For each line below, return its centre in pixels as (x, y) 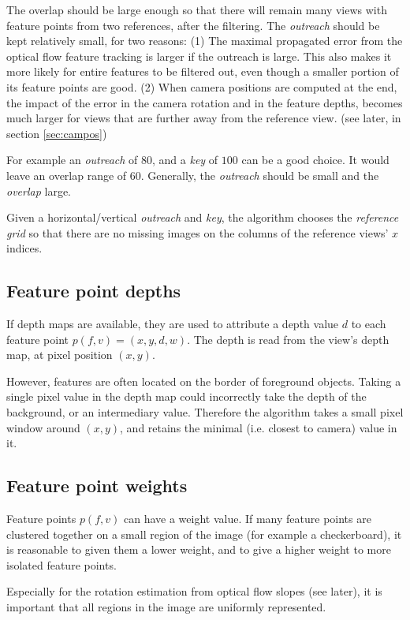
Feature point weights (97, 486)
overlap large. (39, 190)
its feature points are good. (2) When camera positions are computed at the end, (202, 86)
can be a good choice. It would (315, 160)
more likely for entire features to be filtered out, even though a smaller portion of (203, 71)
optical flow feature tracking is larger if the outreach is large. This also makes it (199, 56)
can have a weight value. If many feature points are (247, 519)
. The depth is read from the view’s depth (288, 339)
